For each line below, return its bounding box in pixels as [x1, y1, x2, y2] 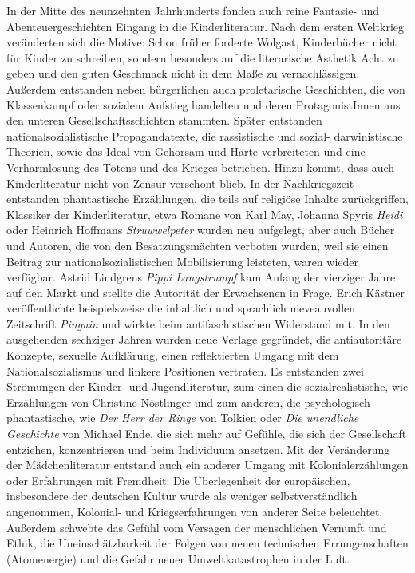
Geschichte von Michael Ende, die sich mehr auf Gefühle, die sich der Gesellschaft [6, 425, 407, 442]
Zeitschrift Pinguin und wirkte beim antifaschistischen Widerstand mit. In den [6, 315, 390, 332]
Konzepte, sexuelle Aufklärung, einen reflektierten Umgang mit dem [6, 347, 339, 364]
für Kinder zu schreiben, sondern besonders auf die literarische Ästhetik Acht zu [6, 49, 399, 66]
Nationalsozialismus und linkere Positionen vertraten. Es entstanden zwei [6, 362, 364, 379]
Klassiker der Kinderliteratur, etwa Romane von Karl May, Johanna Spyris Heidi [6, 205, 403, 222]
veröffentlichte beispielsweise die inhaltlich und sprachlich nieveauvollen [6, 300, 356, 316]
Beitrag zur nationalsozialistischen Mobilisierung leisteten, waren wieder [6, 253, 358, 269]
